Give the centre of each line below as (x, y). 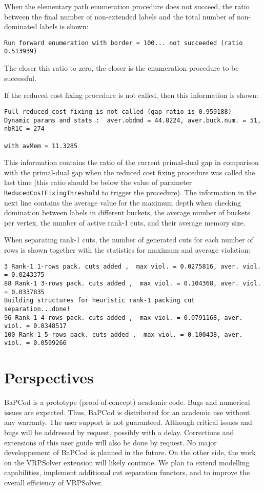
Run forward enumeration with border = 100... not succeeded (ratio (124, 43)
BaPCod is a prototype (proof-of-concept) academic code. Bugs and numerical (127, 402)
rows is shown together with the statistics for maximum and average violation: (127, 249)
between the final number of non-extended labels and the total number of (119, 16)
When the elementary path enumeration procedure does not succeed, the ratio (127, 6)
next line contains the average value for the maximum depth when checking (123, 202)
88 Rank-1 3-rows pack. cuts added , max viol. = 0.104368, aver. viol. (133, 283)
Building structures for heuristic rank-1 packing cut (100, 301)
